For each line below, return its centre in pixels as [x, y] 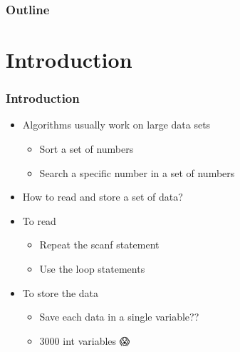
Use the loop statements [92, 268]
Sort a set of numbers [87, 149]
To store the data [61, 292]
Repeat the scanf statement [99, 245]
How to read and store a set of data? [103, 197]
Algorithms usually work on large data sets [116, 125]
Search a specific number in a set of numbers [137, 172]
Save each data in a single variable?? [119, 317]
